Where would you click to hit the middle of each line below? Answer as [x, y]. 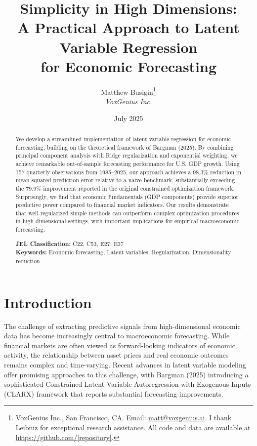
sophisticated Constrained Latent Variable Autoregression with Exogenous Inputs [128, 384]
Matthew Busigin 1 [128, 91]
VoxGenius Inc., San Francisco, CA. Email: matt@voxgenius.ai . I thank [124, 418]
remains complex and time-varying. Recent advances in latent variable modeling [125, 364]
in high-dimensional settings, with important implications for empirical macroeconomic [128, 221]
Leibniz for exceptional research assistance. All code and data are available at [133, 427]
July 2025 [128, 118]
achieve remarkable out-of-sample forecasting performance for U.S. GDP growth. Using [128, 163]
